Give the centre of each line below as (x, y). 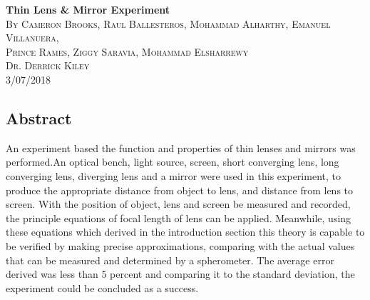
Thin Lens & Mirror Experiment (88, 9)
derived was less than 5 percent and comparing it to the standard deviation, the (180, 274)
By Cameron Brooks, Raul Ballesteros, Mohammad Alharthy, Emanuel (168, 23)
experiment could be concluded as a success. (102, 287)
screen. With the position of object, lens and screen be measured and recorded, (178, 204)
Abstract (39, 117)
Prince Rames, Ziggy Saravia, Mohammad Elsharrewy (127, 51)
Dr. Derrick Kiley (48, 65)
